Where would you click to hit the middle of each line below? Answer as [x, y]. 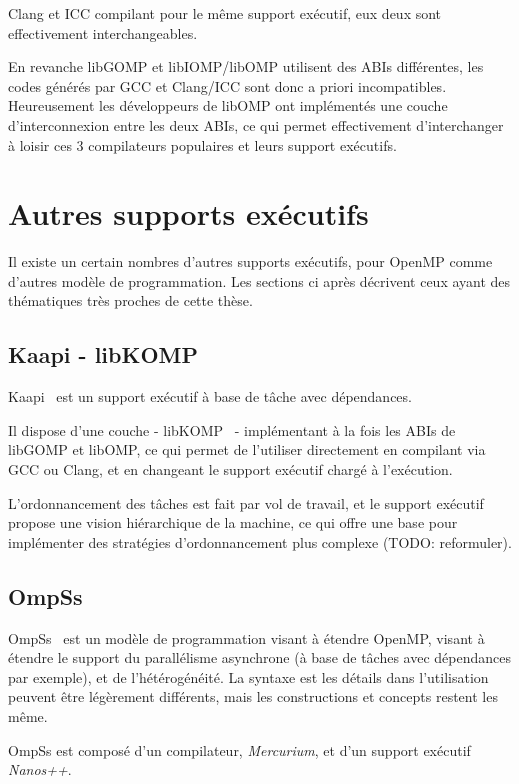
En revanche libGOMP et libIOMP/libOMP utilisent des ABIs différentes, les [246, 66]
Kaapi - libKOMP [103, 354]
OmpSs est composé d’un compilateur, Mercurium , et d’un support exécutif [239, 749]
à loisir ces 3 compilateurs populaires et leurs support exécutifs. [202, 144]
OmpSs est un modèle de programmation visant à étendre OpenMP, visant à [246, 637]
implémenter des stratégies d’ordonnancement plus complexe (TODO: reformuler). [260, 541]
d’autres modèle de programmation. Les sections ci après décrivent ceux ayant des [259, 280]
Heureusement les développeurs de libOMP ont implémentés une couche [228, 105]
